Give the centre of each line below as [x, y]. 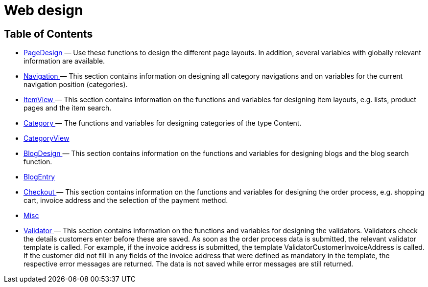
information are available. [64, 61]
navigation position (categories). [76, 85]
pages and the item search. [68, 108]
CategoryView [47, 138]
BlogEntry [39, 177]
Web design [44, 10]
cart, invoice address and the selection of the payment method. [126, 200]
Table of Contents [48, 34]
